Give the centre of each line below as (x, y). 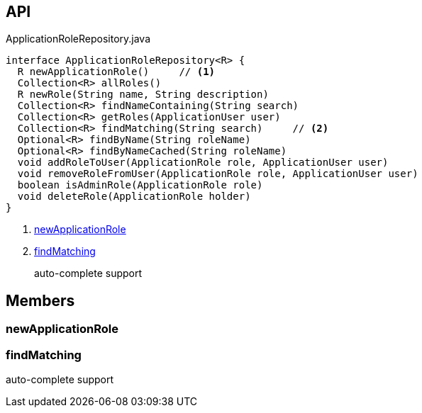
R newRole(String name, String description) (143, 95)
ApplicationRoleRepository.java (78, 39)
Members (40, 300)
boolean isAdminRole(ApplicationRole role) (140, 185)
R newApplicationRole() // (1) (116, 72)
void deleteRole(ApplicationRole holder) (134, 197)
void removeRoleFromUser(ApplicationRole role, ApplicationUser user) (218, 174)
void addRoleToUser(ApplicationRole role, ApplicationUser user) (203, 163)
